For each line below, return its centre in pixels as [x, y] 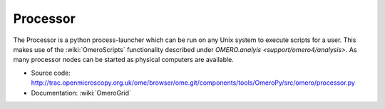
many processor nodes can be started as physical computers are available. [124, 60]
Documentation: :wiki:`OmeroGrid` [81, 93]
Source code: [51, 73]
